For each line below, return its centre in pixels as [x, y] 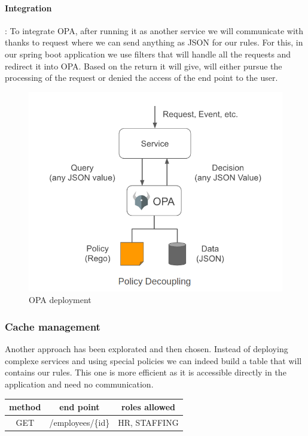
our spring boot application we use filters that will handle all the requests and [148, 54]
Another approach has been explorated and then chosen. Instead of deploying [147, 349]
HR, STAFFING [148, 422]
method [25, 407]
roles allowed [148, 407]
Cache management [53, 326]
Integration [28, 7]
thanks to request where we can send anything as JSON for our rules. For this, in [154, 42]
